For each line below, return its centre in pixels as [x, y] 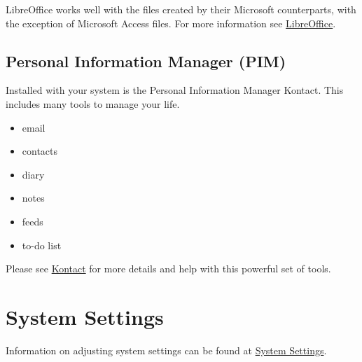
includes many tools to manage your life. [93, 103]
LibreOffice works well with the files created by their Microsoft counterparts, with [181, 9]
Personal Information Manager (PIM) [146, 61]
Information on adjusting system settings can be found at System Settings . [166, 350]
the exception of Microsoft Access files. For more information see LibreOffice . [171, 23]
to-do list [42, 245]
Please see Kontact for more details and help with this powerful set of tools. [168, 269]
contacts [40, 151]
